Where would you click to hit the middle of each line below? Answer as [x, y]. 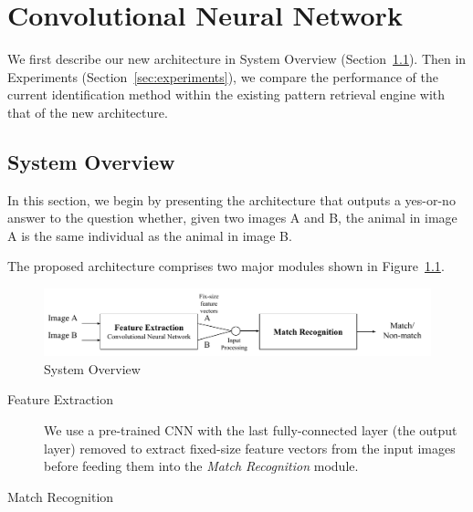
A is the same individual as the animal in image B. [150, 235]
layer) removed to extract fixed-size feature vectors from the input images [250, 448]
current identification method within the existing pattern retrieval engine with [226, 94]
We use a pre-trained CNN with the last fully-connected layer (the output [251, 429]
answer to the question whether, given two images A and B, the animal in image [232, 218]
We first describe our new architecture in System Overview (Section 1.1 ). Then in [237, 59]
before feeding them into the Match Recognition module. [201, 466]
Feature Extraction [60, 399]
